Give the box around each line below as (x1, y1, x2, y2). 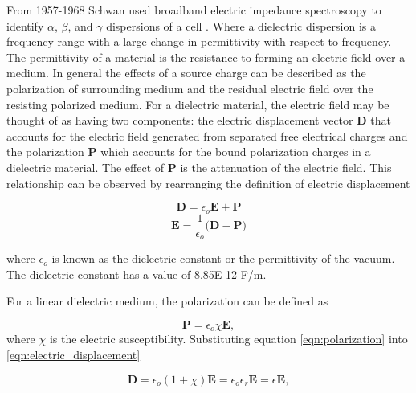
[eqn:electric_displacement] (6, 346, 141, 362)
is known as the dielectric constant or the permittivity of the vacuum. (51, 250, 395, 267)
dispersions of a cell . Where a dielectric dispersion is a (106, 17, 376, 34)
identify (6, 17, 44, 34)
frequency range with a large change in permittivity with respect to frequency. (6, 33, 392, 50)
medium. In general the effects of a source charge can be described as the (6, 64, 366, 81)
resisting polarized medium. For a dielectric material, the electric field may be (6, 96, 389, 113)
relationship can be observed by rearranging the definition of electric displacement (6, 174, 410, 191)
